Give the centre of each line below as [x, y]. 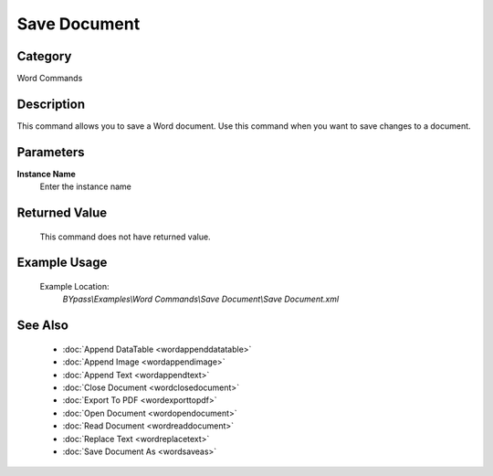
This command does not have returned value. [125, 237]
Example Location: [74, 287]
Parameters [51, 152]
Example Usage [62, 263]
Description [51, 104]
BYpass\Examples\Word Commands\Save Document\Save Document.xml [201, 299]
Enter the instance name [85, 186]
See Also [42, 326]
